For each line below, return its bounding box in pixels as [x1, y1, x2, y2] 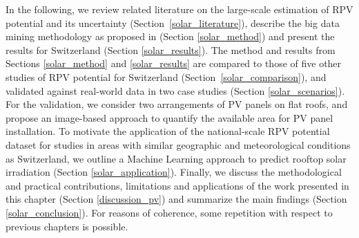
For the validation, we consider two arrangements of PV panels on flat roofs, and [6, 97, 348, 111]
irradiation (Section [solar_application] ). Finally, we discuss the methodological [6, 165, 342, 179]
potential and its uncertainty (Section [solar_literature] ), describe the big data [6, 15, 340, 30]
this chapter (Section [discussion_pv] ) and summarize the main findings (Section [6, 192, 347, 206]
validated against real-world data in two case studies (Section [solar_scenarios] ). [6, 83, 345, 98]
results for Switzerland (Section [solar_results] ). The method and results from [6, 42, 336, 57]
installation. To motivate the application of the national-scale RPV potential [6, 124, 330, 138]
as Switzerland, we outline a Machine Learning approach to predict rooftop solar [6, 151, 347, 165]
